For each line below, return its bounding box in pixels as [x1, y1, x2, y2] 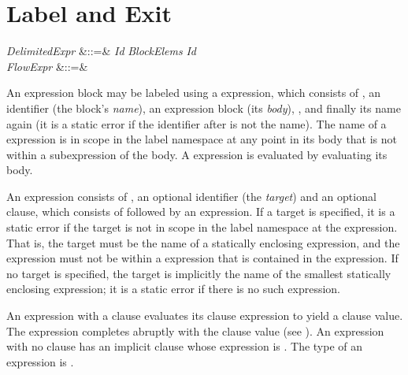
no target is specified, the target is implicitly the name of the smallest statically [6, 265, 391, 281]
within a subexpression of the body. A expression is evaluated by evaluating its [6, 146, 388, 162]
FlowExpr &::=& [6, 58, 88, 74]
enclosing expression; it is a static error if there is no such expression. [6, 280, 341, 297]
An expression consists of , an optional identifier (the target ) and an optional [6, 187, 376, 204]
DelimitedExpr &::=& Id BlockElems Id [6, 43, 196, 59]
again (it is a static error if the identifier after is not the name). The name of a [6, 115, 387, 132]
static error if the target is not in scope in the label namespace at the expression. [6, 219, 398, 236]
